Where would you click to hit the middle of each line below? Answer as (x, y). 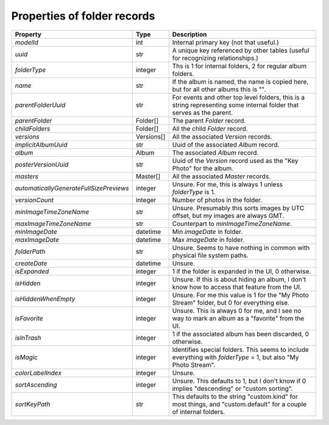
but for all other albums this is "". (219, 89)
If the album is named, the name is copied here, (240, 81)
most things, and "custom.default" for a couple (239, 404)
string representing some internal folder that (235, 105)
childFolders (33, 128)
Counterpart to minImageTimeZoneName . (232, 223)
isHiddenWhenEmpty (45, 299)
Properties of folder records (83, 16)
